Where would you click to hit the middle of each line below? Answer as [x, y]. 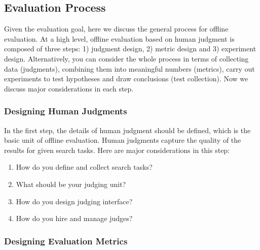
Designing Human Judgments [66, 111]
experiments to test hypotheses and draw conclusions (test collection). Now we [126, 79]
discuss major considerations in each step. [69, 88]
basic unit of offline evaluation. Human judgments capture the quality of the [123, 140]
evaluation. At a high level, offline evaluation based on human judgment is [119, 38]
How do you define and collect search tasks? [84, 167]
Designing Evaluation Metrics [66, 241]
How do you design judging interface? [74, 201]
